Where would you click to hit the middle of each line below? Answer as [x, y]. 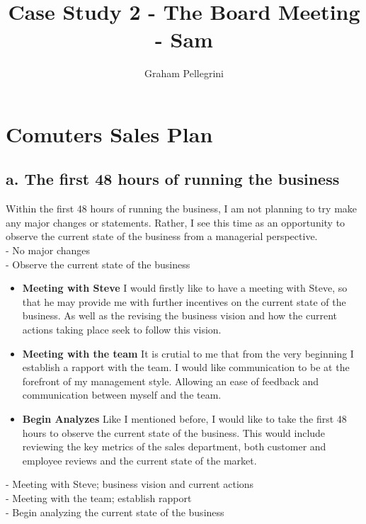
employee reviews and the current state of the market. [139, 460]
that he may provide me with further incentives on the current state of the [184, 301]
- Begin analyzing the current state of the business [115, 512]
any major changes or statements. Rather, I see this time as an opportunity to [176, 222]
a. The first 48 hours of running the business [173, 179]
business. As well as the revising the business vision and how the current [179, 315]
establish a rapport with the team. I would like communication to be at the [186, 367]
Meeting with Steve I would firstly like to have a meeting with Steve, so [185, 288]
